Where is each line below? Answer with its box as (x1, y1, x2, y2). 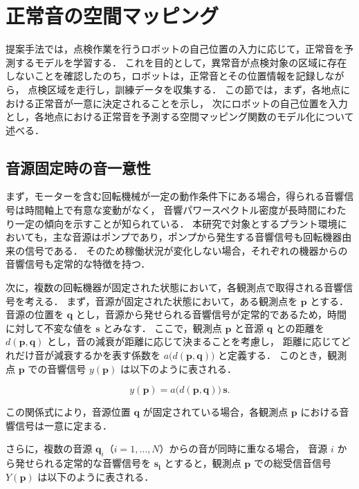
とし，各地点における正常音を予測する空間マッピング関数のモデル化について (6, 109, 354, 124)
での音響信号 (28, 361, 86, 376)
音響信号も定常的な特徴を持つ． (6, 257, 151, 271)
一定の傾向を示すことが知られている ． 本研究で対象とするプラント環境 (15, 216, 338, 230)
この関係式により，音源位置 (6, 405, 131, 419)
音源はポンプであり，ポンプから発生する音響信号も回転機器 (72, 230, 342, 244)
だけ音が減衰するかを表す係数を (15, 348, 160, 362)
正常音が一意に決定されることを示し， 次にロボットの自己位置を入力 (34, 95, 348, 110)
